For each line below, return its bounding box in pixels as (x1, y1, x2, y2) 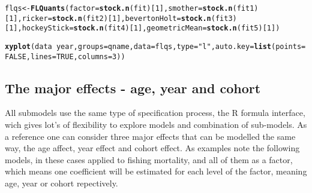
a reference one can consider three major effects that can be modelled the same (5, 130, 296, 142)
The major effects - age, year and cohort (5, 78, 261, 97)
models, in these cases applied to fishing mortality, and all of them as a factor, (5, 153, 293, 166)
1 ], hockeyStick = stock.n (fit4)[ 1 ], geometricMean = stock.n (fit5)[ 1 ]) (9, 24, 280, 33)
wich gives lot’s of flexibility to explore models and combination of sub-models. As (5, 118, 307, 131)
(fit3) (211, 14, 237, 23)
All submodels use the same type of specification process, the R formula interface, (5, 106, 305, 119)
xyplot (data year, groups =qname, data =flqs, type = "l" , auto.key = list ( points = (5, 42, 306, 51)
